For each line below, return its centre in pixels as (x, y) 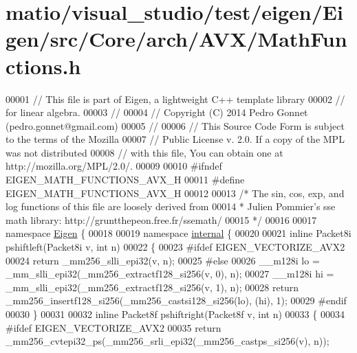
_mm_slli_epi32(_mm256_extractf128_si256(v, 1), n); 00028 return (152, 287)
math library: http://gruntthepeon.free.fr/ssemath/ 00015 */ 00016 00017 (161, 219)
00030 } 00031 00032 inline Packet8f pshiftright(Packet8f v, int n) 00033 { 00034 (175, 314)
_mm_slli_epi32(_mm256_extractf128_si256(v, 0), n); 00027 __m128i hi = (170, 274)
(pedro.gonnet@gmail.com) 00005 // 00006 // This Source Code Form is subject (175, 125)
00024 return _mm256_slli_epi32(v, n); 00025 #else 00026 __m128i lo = (163, 260)
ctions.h (43, 66)
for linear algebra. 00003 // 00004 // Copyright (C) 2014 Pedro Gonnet (157, 112)
